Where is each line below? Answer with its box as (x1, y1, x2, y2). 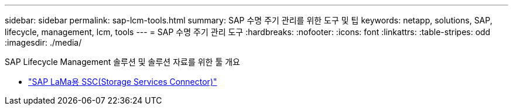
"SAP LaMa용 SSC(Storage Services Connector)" (28, 77, 217, 87)
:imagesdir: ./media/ (5, 37, 82, 47)
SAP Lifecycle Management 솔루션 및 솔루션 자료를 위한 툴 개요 (5, 57, 240, 67)
